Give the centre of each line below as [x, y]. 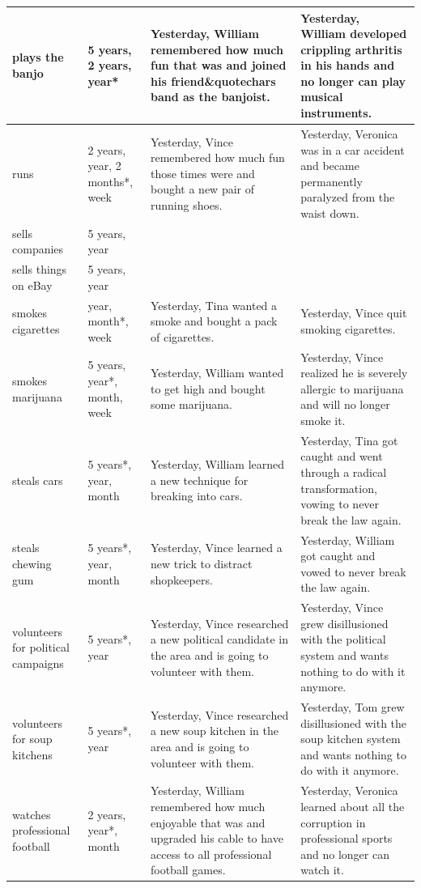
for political [41, 647]
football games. [188, 870]
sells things [40, 269]
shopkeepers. [182, 579]
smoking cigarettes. [348, 328]
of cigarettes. [183, 336]
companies [38, 249]
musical [322, 97]
